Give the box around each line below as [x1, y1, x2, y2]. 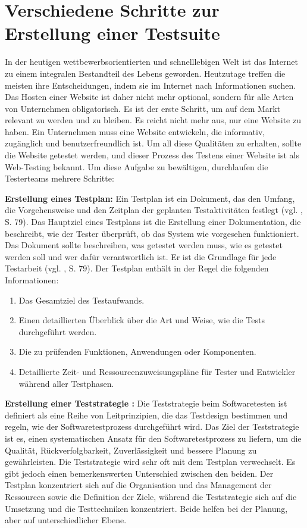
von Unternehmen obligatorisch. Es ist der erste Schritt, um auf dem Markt [5, 102, 281, 114]
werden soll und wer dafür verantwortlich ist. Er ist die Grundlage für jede [5, 250, 277, 263]
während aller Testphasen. [18, 377, 114, 389]
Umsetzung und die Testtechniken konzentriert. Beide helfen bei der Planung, [5, 502, 288, 514]
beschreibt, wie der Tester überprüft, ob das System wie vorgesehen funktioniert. [5, 227, 299, 239]
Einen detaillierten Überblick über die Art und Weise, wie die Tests [18, 314, 265, 326]
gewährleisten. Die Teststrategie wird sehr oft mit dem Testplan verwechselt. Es [5, 455, 296, 468]
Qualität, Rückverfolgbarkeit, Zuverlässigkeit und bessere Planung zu [5, 443, 257, 456]
